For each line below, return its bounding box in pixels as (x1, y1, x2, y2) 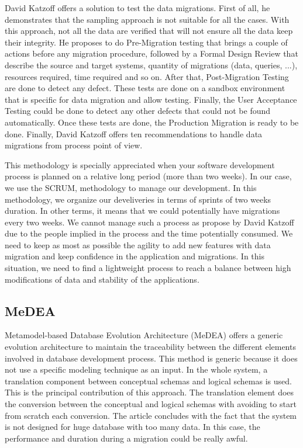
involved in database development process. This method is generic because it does (5, 352, 298, 364)
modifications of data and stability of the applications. (5, 273, 199, 285)
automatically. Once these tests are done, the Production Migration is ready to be (5, 116, 299, 128)
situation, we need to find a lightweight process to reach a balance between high (5, 262, 291, 274)
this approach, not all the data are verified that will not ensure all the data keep (5, 25, 293, 37)
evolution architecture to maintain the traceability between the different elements (5, 341, 296, 353)
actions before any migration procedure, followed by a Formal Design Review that (5, 47, 298, 60)
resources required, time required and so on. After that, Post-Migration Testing (5, 70, 289, 82)
